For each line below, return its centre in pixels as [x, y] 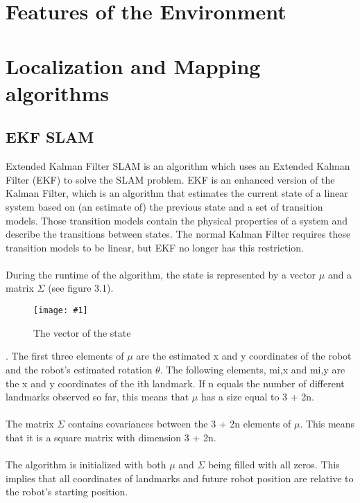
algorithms [57, 92]
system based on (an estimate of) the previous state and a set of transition [164, 206]
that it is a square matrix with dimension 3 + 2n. [111, 437]
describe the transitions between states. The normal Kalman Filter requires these [178, 234]
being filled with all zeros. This [274, 465]
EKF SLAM [50, 137]
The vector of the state [82, 332]
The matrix [30, 424]
